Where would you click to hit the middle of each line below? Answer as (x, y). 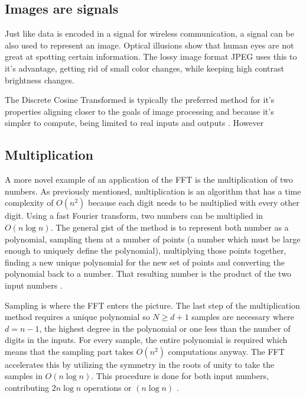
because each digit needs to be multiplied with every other (194, 203)
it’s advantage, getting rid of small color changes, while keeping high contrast (144, 68)
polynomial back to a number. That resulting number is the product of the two (148, 274)
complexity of (29, 203)
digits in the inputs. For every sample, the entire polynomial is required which (146, 340)
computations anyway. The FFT (226, 351)
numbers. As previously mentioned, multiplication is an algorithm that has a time (153, 191)
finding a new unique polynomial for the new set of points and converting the (145, 262)
